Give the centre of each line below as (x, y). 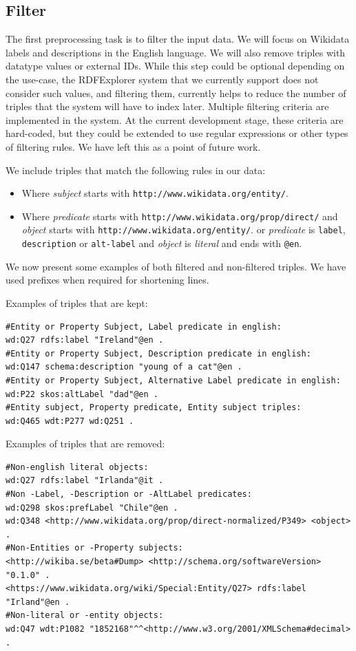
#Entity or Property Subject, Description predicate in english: (158, 353)
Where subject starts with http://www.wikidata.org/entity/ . (155, 193)
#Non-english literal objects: (77, 467)
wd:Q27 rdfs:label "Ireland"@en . (85, 340)
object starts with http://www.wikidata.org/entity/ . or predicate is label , (184, 230)
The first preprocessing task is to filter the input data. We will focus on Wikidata (178, 39)
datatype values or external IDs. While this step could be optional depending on (175, 66)
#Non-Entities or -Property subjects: (94, 548)
